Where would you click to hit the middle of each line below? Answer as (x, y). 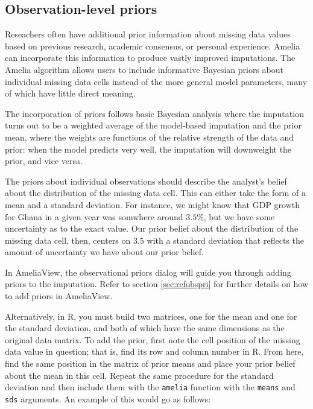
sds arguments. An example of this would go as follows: (108, 398)
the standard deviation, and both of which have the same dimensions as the (145, 328)
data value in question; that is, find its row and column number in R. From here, (154, 351)
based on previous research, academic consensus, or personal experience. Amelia (153, 46)
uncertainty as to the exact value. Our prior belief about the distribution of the (152, 228)
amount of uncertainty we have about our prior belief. (104, 252)
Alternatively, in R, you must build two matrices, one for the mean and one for (151, 316)
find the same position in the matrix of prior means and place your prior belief (150, 363)
